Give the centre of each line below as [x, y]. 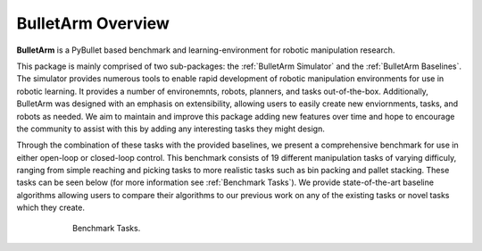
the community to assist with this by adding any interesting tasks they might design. [170, 129]
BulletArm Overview [93, 23]
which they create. [50, 208]
